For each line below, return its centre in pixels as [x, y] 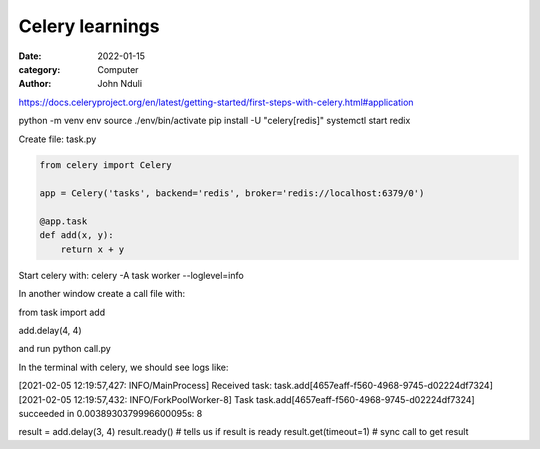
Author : [35, 84]
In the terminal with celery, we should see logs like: [123, 367]
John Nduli [120, 84]
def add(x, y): [76, 235]
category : [39, 69]
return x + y [92, 249]
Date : [30, 56]
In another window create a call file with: [102, 294]
